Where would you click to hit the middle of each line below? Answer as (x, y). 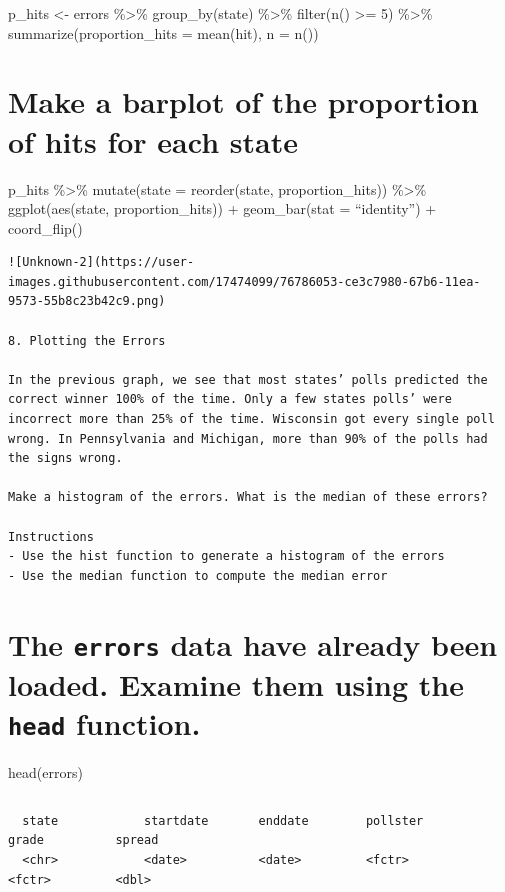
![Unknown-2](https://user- (101, 262)
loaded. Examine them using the (236, 683)
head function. (104, 723)
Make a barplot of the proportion (243, 101)
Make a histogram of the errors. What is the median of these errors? (248, 497)
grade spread (83, 840)
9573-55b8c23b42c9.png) (87, 301)
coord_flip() (45, 227)
